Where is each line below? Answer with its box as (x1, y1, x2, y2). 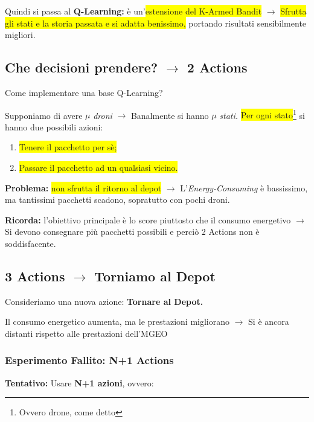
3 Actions (5, 266, 65, 285)
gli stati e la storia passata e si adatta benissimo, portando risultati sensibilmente (5, 16, 307, 29)
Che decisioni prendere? (5, 58, 158, 77)
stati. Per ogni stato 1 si (219, 107, 305, 121)
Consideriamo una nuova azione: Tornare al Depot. (5, 295, 203, 307)
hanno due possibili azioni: (5, 120, 103, 133)
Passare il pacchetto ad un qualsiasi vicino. (19, 161, 178, 174)
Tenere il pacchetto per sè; (19, 141, 117, 153)
